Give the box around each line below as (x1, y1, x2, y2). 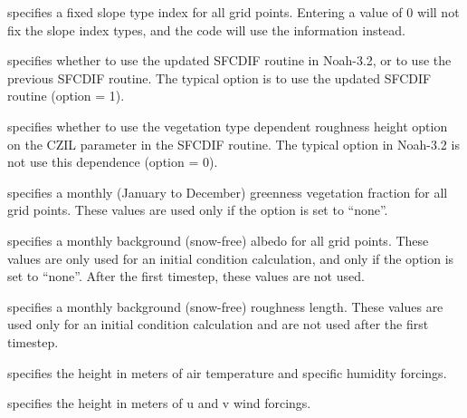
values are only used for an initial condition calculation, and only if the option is (7, 248, 454, 267)
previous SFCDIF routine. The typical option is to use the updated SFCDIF (7, 68, 432, 87)
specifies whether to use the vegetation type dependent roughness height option (7, 116, 448, 135)
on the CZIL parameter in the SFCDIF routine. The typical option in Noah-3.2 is (7, 134, 460, 153)
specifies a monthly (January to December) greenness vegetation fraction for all (7, 182, 448, 201)
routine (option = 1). (7, 86, 125, 105)
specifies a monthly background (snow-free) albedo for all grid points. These (7, 230, 429, 249)
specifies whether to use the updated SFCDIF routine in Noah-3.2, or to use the (7, 51, 452, 70)
